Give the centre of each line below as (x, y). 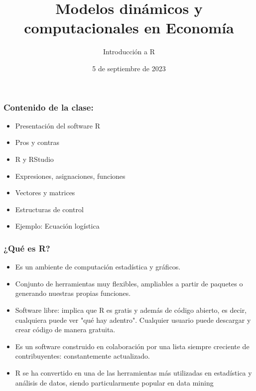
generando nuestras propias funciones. (73, 293)
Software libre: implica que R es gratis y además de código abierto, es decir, (131, 310)
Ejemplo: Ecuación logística (57, 226)
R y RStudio (34, 159)
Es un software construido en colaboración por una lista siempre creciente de (132, 346)
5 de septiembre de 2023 (129, 68)
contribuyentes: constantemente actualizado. (82, 356)
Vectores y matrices (45, 193)
